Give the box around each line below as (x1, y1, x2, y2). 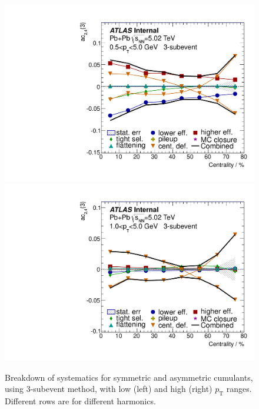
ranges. (226, 382, 252, 395)
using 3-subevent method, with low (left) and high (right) (5, 382, 212, 395)
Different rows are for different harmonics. (5, 394, 156, 407)
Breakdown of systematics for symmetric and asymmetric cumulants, (5, 371, 253, 383)
